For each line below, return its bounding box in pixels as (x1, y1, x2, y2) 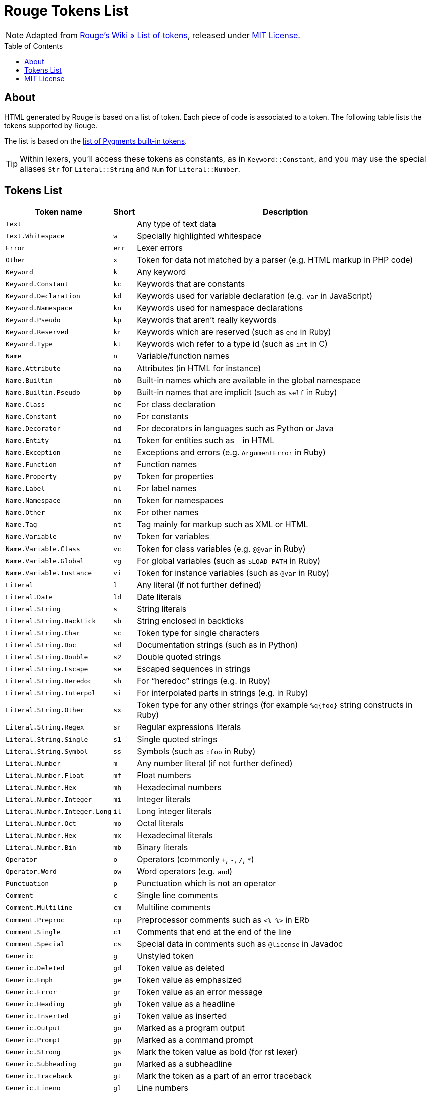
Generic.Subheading (6, 1060, 76, 1068)
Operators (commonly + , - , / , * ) (137, 854, 254, 865)
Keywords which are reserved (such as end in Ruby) (137, 327, 331, 337)
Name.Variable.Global (6, 557, 84, 565)
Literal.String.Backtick (6, 617, 96, 625)
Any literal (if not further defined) (137, 580, 262, 590)
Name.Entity (6, 436, 49, 444)
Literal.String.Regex (6, 723, 84, 731)
